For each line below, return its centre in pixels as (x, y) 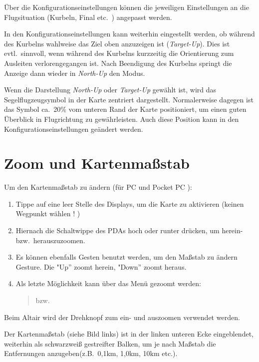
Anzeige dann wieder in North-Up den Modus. (75, 73)
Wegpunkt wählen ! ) (48, 213)
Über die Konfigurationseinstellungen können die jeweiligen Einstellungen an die (127, 7)
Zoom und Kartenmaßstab (97, 163)
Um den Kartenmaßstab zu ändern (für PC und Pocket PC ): (98, 187)
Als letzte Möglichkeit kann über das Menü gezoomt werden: (109, 283)
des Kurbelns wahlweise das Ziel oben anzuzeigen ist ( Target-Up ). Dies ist (117, 43)
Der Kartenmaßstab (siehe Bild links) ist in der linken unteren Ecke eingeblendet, (129, 334)
